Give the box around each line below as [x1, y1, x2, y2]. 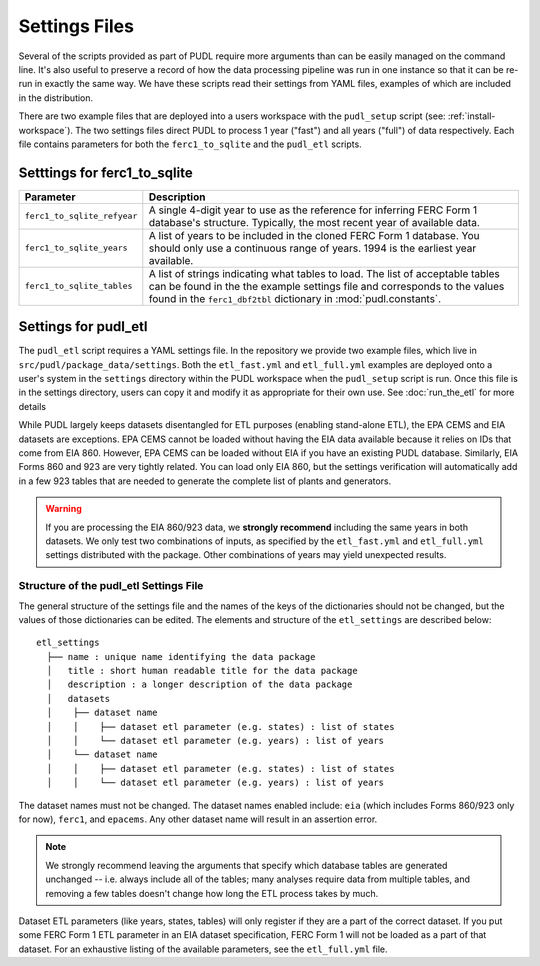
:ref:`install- [447, 110, 496, 122]
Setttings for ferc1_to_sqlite [18, 164, 194, 181]
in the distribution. [18, 91, 94, 104]
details [18, 400, 47, 412]
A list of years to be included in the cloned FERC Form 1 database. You [148, 228, 480, 242]
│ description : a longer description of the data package [46, 679, 353, 690]
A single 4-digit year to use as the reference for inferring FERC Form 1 [148, 203, 478, 217]
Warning [45, 503, 82, 515]
